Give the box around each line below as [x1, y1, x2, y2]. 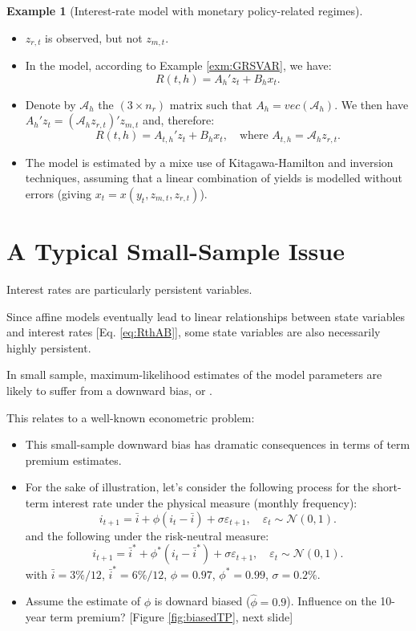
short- [372, 478, 402, 495]
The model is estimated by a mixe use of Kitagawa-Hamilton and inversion [25, 153, 394, 170]
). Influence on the [286, 592, 377, 609]
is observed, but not [45, 29, 143, 46]
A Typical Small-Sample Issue [6, 234, 345, 267]
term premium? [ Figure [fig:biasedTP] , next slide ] [50, 609, 293, 625]
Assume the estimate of [25, 592, 141, 609]
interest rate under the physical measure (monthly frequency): [52, 494, 357, 511]
